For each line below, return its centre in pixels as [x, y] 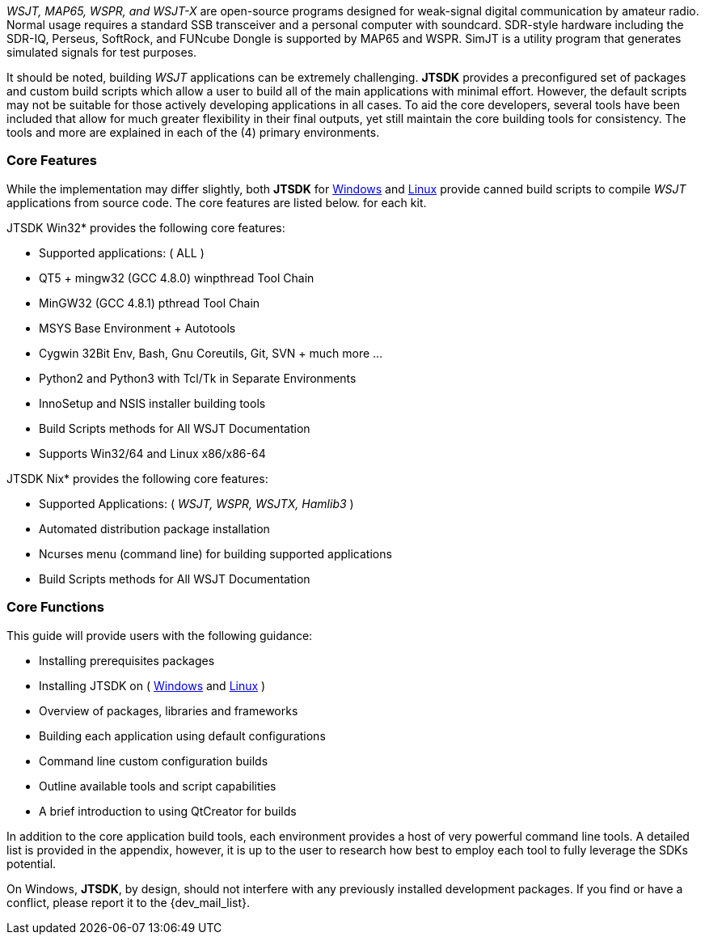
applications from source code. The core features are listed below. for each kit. [217, 202]
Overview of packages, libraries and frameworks [169, 710]
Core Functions [55, 607]
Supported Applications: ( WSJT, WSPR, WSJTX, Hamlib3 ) [196, 503]
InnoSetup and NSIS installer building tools [152, 403]
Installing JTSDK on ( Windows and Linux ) [152, 685]
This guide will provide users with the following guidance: [160, 635]
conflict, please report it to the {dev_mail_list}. [129, 902]
